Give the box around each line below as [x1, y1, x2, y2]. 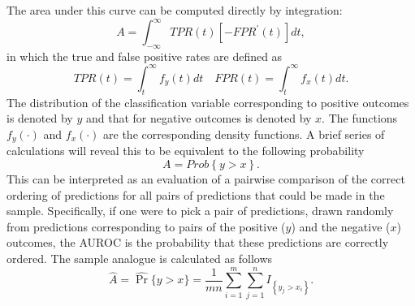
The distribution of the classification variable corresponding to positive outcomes [6, 93, 409, 110]
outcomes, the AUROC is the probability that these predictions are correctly [6, 234, 389, 251]
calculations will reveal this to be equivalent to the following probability [6, 142, 365, 159]
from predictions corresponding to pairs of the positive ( [6, 218, 286, 235]
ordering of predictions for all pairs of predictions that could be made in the [6, 186, 385, 203]
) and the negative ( [291, 218, 391, 235]
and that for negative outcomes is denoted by [85, 110, 312, 127]
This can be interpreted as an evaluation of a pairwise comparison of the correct [6, 170, 405, 187]
